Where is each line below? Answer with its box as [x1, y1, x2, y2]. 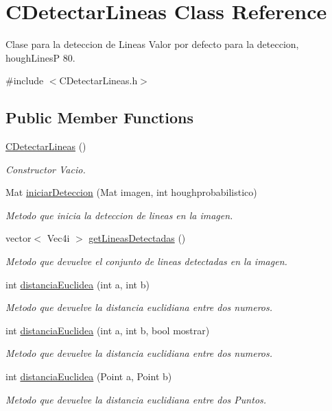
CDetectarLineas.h [59, 73, 138, 88]
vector [5, 231, 32, 245]
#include [5, 73, 44, 88]
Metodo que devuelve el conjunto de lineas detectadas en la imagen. [5, 254, 287, 269]
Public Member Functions [5, 107, 193, 128]
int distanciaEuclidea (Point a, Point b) [5, 369, 172, 384]
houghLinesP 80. [5, 50, 75, 64]
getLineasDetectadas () [88, 231, 186, 245]
